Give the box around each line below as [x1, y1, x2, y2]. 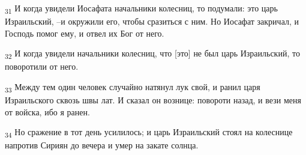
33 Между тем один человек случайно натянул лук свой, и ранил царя [5, 81, 260, 94]
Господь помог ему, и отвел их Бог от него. [5, 26, 164, 39]
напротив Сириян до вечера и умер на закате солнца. [5, 139, 199, 151]
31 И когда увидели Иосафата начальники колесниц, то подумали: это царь [5, 2, 278, 16]
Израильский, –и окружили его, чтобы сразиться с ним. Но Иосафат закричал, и [5, 15, 299, 28]
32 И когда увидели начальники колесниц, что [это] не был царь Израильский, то [5, 47, 300, 61]
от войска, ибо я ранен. [5, 105, 90, 118]
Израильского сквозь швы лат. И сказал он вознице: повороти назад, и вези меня [5, 94, 301, 106]
